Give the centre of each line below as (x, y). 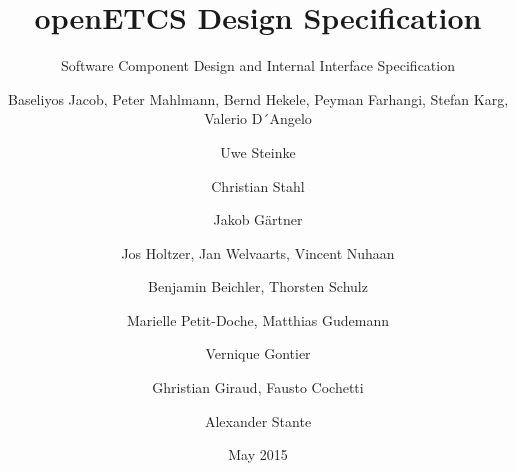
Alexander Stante (258, 420)
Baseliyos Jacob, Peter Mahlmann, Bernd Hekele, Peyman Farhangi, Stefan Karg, (258, 98)
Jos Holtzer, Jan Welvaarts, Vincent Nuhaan (258, 252)
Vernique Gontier (258, 353)
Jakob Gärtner (258, 219)
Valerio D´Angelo (258, 118)
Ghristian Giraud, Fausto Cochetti (258, 387)
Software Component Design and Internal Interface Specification (258, 65)
